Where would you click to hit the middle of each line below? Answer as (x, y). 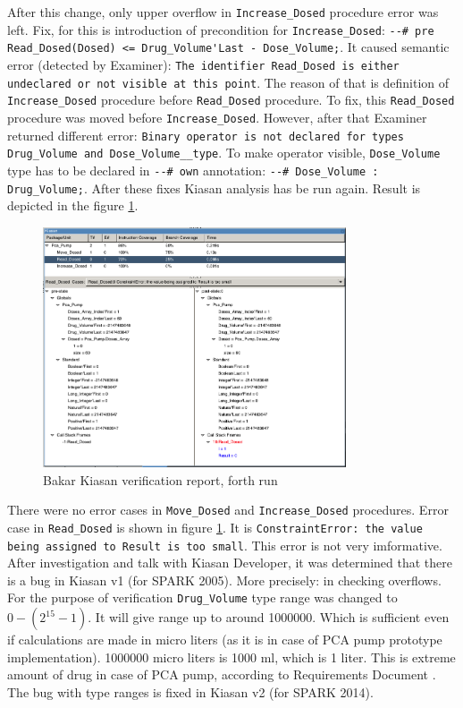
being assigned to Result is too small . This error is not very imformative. (225, 545)
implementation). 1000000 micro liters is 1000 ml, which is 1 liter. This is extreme (231, 657)
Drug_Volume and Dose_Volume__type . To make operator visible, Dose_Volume (224, 153)
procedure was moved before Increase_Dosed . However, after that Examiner (217, 117)
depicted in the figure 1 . (73, 205)
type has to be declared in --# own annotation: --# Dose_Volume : (193, 170)
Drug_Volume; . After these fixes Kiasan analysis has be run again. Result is (214, 188)
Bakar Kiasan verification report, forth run (160, 479)
